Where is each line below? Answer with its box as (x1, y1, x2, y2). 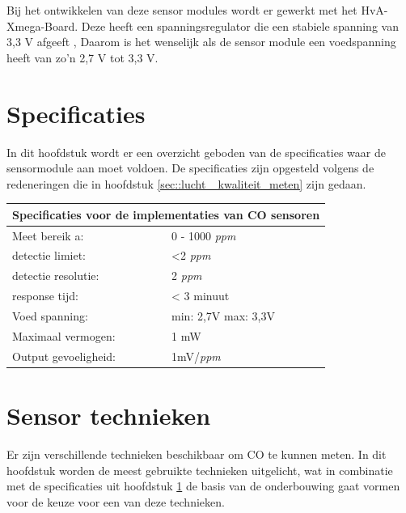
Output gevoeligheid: (12, 347, 116, 364)
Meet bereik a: (12, 227, 84, 244)
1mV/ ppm (171, 347, 221, 364)
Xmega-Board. (6, 17, 78, 34)
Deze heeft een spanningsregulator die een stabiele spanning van (81, 17, 399, 34)
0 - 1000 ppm (171, 227, 236, 244)
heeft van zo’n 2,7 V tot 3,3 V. (6, 49, 159, 66)
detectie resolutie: (12, 267, 99, 284)
